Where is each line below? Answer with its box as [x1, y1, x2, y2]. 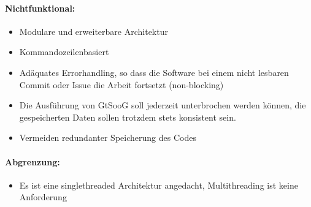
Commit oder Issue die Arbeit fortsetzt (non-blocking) [19, 78, 224, 91]
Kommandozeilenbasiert [19, 45, 109, 58]
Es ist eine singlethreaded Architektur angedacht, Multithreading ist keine [19, 178, 298, 191]
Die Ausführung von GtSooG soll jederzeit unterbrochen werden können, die [19, 99, 306, 111]
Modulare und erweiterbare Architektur [19, 24, 168, 37]
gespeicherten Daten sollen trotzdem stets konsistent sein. [19, 110, 236, 123]
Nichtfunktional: [5, 1, 75, 14]
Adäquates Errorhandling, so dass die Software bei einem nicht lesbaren [19, 66, 289, 78]
